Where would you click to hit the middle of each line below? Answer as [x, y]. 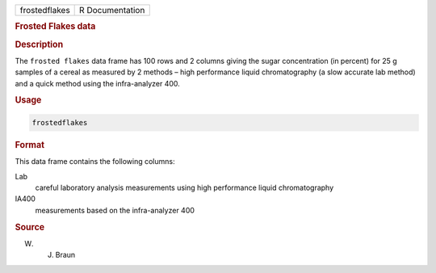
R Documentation [112, 10]
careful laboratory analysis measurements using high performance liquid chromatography [184, 187]
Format [29, 145]
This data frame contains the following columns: [95, 162]
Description [39, 44]
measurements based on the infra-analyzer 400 [115, 210]
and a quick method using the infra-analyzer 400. [98, 83]
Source [30, 227]
